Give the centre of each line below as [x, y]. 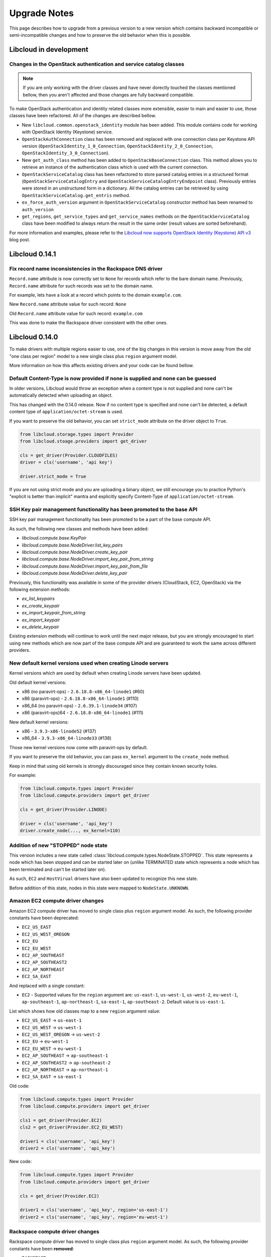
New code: [21, 1161]
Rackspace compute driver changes [54, 1232]
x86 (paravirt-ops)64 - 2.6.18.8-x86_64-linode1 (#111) [83, 713]
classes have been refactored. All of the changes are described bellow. [83, 116]
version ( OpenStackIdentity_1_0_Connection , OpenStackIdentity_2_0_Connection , [117, 146]
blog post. [20, 240]
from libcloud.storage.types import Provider [77, 434]
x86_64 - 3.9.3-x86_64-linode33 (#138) [67, 738]
